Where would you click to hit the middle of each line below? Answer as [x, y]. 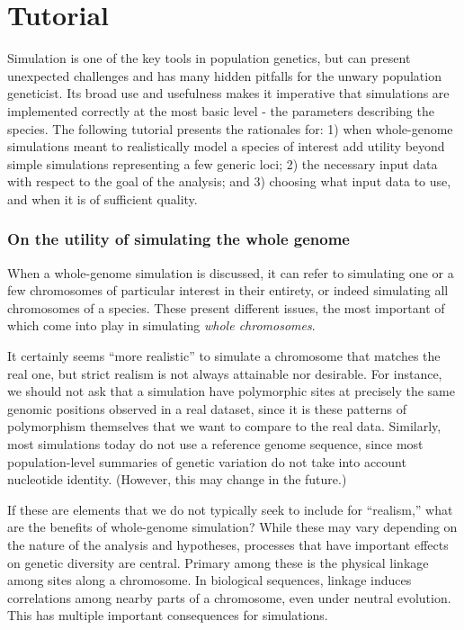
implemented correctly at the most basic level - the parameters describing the [221, 110]
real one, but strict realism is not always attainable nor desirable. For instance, [225, 373]
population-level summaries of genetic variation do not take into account [207, 461]
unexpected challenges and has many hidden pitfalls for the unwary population [224, 75]
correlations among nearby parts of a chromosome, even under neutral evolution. [229, 597]
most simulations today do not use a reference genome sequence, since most [215, 444]
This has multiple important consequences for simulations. [168, 615]
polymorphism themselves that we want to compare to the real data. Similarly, [224, 426]
